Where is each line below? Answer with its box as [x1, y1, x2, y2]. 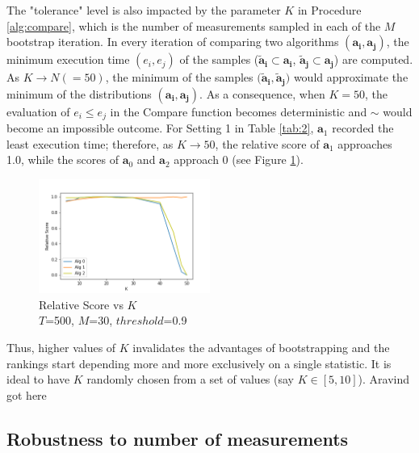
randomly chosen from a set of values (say [86, 371, 295, 388]
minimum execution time [6, 51, 130, 68]
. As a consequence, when [199, 85, 325, 102]
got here [6, 386, 47, 403]
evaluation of [6, 103, 70, 120]
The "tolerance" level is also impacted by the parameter [6, 2, 281, 18]
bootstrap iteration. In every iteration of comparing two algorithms [6, 33, 339, 50]
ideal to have [6, 371, 70, 388]
